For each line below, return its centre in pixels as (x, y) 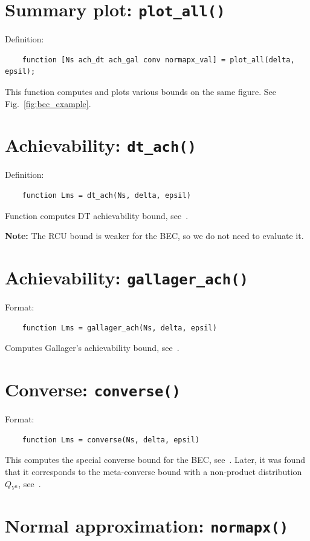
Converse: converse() (93, 389)
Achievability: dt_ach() (101, 145)
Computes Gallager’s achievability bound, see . (92, 348)
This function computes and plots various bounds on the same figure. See (140, 92)
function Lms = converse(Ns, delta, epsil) (111, 440)
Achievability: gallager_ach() (127, 277)
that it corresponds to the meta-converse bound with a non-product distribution (153, 471)
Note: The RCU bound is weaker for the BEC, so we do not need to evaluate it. (154, 236)
